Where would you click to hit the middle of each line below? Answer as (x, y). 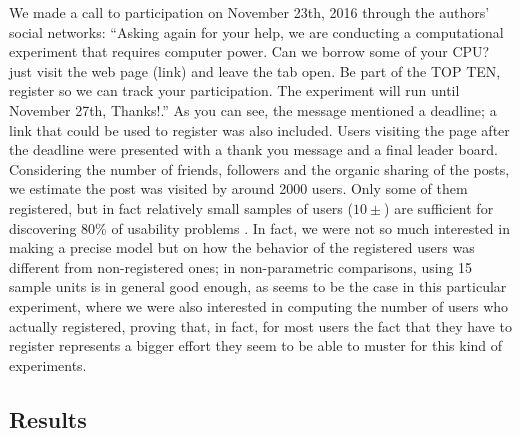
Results (48, 418)
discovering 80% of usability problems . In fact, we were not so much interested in (259, 227)
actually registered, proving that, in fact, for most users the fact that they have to (260, 325)
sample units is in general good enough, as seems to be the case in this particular (258, 286)
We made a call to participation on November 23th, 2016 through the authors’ (249, 12)
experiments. (48, 364)
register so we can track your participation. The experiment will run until (234, 90)
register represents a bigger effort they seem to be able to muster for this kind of (256, 345)
